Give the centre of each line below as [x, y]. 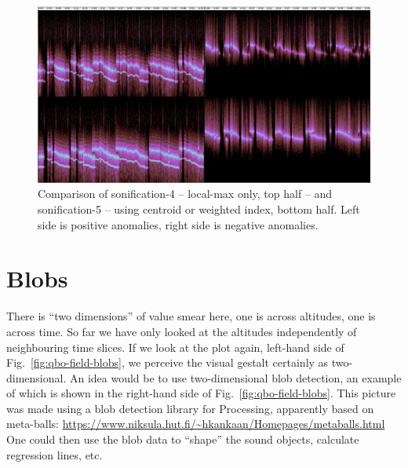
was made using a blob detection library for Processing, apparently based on [190, 408]
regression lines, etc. [55, 454]
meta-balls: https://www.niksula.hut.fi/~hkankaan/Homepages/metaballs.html [196, 424]
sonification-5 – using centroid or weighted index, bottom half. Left [199, 209]
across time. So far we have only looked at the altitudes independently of [182, 331]
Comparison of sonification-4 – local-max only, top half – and [185, 194]
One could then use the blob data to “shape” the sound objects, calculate [183, 439]
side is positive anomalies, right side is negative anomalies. [178, 224]
